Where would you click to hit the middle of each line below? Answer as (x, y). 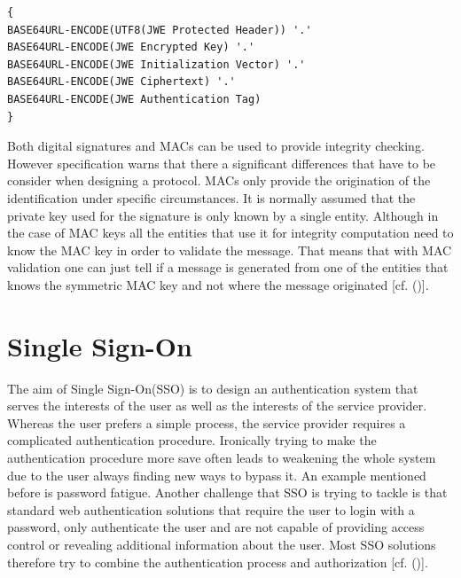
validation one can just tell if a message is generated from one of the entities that (228, 267)
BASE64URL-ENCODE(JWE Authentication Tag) (134, 99)
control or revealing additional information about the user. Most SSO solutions (222, 544)
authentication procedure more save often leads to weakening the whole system (222, 457)
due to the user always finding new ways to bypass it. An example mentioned (217, 475)
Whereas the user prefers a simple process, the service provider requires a (207, 422)
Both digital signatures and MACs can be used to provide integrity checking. (216, 146)
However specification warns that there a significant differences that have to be (222, 163)
